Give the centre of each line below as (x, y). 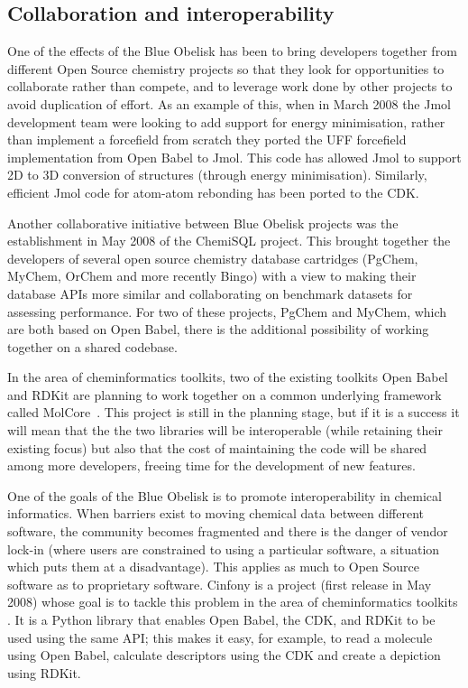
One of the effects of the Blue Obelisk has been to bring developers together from (232, 51)
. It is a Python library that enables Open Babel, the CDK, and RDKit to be (221, 620)
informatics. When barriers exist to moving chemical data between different (216, 513)
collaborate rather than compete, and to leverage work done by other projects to (230, 86)
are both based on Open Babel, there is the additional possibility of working (218, 329)
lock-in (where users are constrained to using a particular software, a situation (224, 549)
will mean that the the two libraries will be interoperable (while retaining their (225, 430)
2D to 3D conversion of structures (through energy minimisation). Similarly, (217, 175)
